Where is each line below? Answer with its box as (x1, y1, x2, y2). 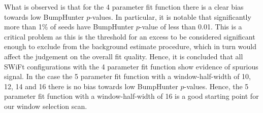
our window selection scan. (4, 100, 87, 111)
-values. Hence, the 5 (184, 81, 249, 91)
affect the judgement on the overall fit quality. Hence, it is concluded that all (4, 51, 243, 61)
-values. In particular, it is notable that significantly (90, 11, 251, 22)
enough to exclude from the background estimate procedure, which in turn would (4, 41, 256, 52)
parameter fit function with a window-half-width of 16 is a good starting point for (4, 91, 259, 101)
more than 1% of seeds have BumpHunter (4, 21, 134, 32)
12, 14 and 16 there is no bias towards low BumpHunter (4, 81, 178, 91)
